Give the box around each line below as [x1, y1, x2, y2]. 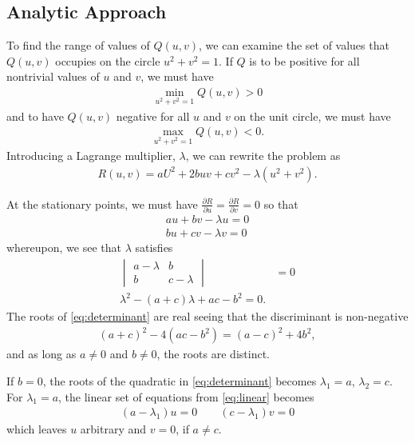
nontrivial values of [6, 68, 100, 85]
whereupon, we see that [6, 239, 121, 256]
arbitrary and [80, 421, 147, 437]
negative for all [116, 107, 190, 124]
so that [263, 195, 298, 212]
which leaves [6, 421, 67, 437]
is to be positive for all [249, 52, 360, 69]
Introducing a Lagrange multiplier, [6, 147, 176, 164]
